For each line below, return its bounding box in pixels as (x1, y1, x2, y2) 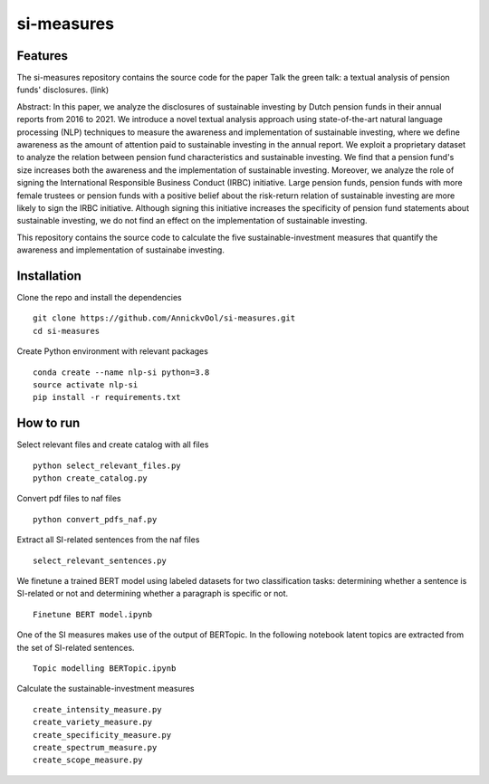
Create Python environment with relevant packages (16, 346, 208, 357)
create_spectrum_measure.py (33, 742, 158, 752)
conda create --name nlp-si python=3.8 (33, 367, 210, 378)
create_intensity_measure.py (33, 704, 162, 714)
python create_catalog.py (33, 473, 149, 483)
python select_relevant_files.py (33, 460, 181, 471)
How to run (16, 416, 81, 431)
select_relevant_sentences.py (33, 555, 168, 566)
